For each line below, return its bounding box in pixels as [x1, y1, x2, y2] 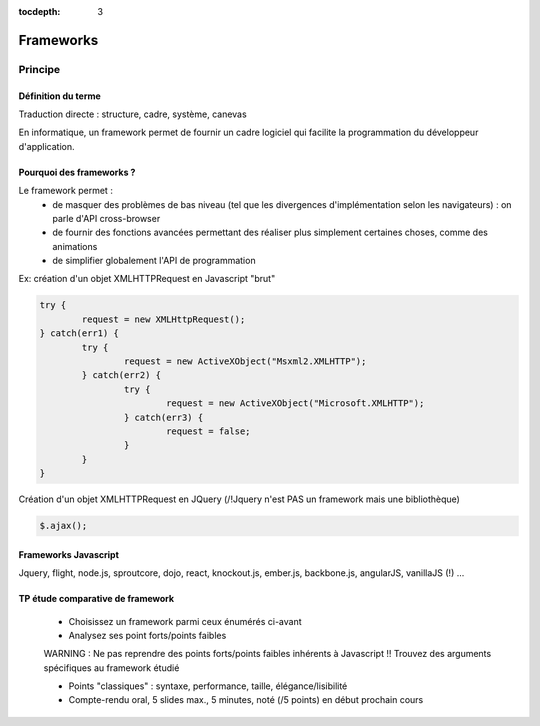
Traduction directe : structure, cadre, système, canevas [18, 108, 247, 120]
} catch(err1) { [39, 328, 120, 339]
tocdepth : [18, 6, 61, 17]
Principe [18, 62, 61, 76]
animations [52, 240, 98, 252]
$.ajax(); [39, 520, 88, 532]
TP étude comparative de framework [18, 593, 175, 605]
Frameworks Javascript [18, 548, 120, 560]
